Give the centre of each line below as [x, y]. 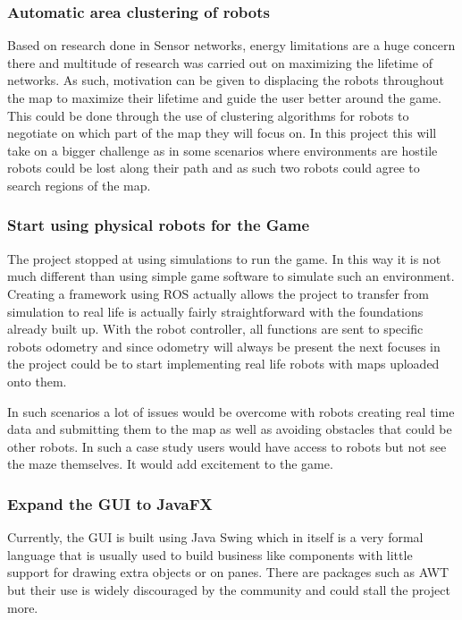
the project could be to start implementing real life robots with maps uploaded [223, 364]
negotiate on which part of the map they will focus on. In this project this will [222, 133]
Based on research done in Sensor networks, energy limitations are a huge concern [231, 45]
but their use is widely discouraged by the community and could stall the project [229, 589]
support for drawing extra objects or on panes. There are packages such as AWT [228, 572]
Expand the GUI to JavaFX [110, 503]
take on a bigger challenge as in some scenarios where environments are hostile [223, 150]
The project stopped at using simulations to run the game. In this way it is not [224, 258]
